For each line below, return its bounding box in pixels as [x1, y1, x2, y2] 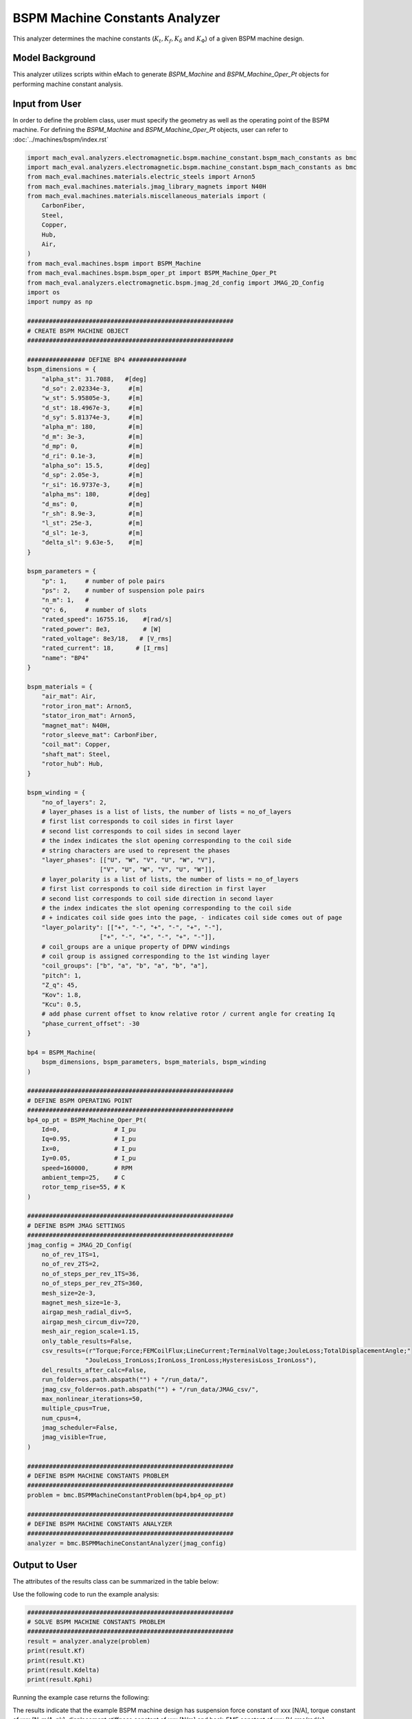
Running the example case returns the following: [12, 1694, 150, 1702]
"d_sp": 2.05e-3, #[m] [41, 471, 144, 479]
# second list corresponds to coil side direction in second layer [41, 895, 274, 902]
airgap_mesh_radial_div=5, [41, 1309, 133, 1316]
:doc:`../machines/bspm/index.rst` [12, 135, 109, 144]
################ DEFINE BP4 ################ [27, 355, 187, 364]
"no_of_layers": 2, [41, 798, 108, 806]
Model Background [12, 52, 96, 64]
